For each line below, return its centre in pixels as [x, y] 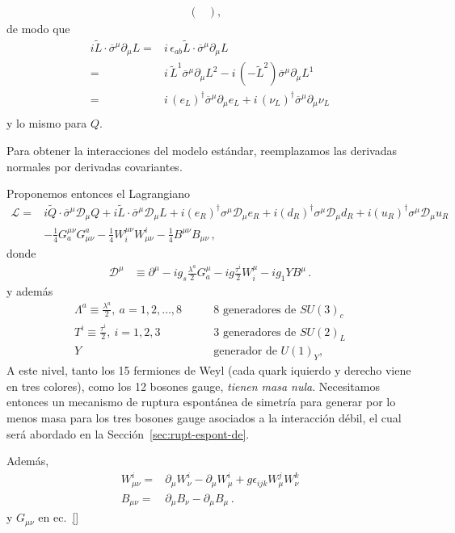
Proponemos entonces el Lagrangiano [98, 193]
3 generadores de [255, 332]
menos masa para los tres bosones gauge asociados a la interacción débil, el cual [204, 417]
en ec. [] [59, 517]
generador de [245, 352]
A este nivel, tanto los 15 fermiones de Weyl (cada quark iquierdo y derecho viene [209, 370]
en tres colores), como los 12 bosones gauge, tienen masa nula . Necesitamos [193, 386]
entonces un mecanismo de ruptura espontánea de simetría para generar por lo [201, 402]
